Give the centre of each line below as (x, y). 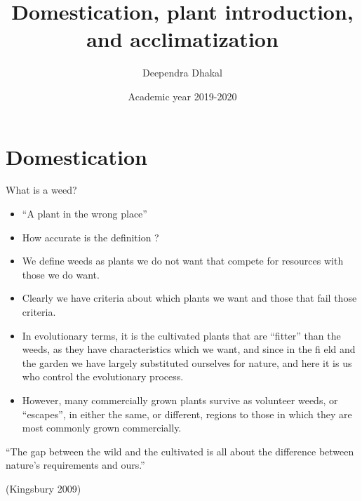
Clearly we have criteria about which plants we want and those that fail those (189, 298)
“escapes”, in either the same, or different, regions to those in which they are (187, 414)
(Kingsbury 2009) (43, 488)
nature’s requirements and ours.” (75, 465)
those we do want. (61, 274)
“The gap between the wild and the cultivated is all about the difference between (180, 451)
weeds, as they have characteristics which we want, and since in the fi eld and (189, 349)
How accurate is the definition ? (90, 237)
